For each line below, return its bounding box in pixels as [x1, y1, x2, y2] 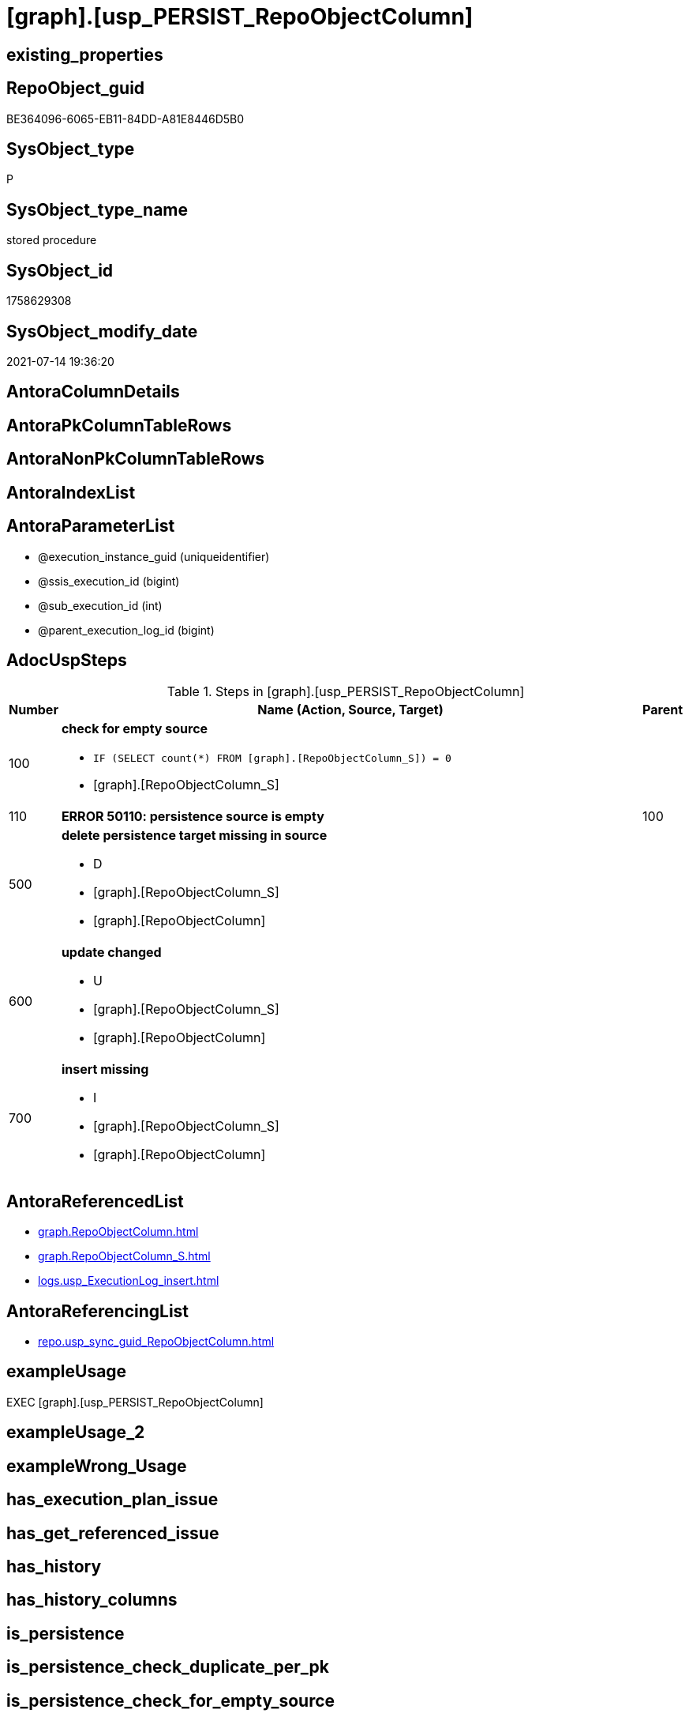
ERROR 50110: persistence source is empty [61, 808, 324, 825]
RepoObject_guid [6, 78, 145, 99]
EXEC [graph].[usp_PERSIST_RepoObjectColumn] [6, 1395, 264, 1409]
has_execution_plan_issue [6, 1489, 219, 1510]
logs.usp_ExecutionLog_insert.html [38, 1274, 219, 1288]
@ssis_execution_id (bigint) [38, 574, 180, 588]
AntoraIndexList [6, 482, 136, 503]
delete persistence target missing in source [61, 827, 328, 844]
